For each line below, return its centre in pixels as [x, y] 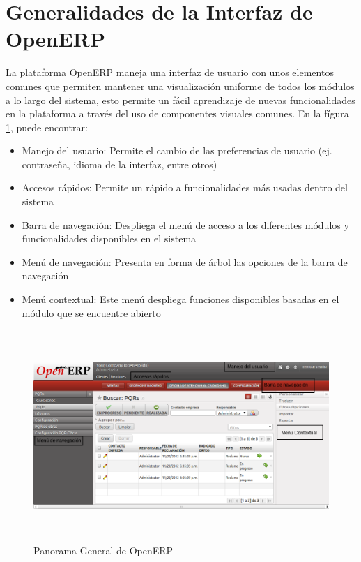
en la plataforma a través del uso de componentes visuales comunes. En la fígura [177, 113]
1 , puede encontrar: [47, 127]
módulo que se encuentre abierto [91, 312]
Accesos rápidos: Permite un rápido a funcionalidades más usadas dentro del [185, 187]
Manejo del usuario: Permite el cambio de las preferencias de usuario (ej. [177, 150]
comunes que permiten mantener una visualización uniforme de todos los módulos [180, 86]
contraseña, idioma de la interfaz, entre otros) [120, 164]
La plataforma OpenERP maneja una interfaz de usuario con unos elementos [170, 72]
